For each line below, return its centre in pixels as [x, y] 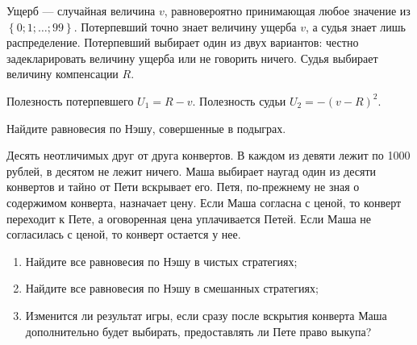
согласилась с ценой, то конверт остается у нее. [124, 234]
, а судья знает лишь [355, 26]
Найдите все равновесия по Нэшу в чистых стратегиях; [161, 261]
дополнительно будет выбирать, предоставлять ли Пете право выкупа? [198, 331]
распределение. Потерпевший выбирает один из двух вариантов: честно [183, 42]
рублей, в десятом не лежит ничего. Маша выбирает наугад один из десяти [192, 170]
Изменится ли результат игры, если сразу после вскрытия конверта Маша [206, 315]
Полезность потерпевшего [70, 100]
